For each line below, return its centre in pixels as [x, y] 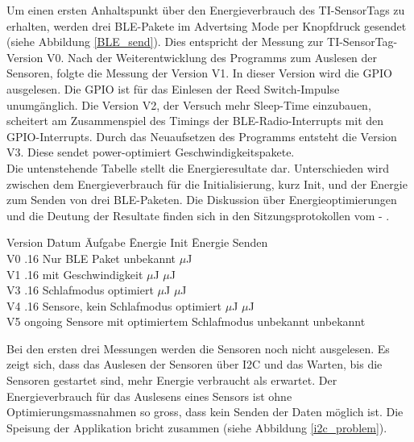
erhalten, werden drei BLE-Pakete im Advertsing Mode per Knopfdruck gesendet [207, 25]
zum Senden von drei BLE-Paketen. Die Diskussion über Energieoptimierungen [202, 200]
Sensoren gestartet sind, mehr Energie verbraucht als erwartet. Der [172, 380]
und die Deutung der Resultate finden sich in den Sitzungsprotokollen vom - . [198, 215]
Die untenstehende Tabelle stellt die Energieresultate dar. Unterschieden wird [198, 167]
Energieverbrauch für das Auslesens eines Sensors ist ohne [149, 396]
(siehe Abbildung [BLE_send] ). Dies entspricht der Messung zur [165, 42]
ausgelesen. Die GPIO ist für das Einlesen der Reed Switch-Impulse [173, 88]
